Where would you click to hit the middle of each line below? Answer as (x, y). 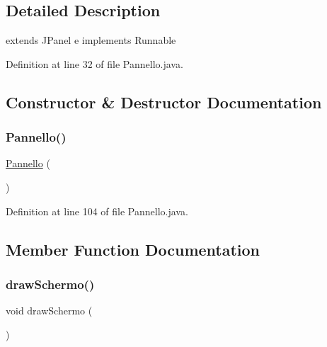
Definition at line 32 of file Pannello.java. (94, 63)
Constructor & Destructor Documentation (164, 102)
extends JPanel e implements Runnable (91, 40)
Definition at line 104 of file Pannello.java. (97, 211)
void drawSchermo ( (49, 311)
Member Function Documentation (133, 249)
